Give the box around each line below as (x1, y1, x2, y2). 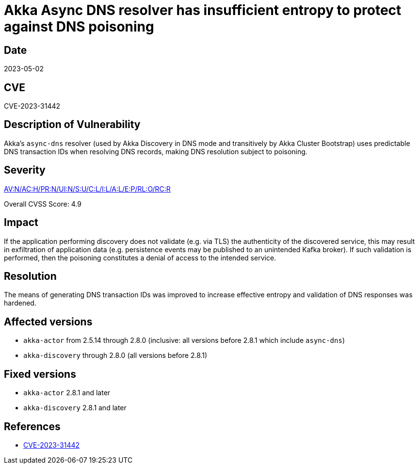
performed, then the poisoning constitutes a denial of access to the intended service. (4, 253, 276, 262)
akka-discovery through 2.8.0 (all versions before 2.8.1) (23, 351, 208, 360)
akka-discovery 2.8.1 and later (23, 403, 127, 412)
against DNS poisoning (4, 18, 154, 35)
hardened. (4, 299, 36, 307)
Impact (4, 216, 38, 229)
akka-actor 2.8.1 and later (23, 388, 111, 397)
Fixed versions (4, 368, 76, 380)
